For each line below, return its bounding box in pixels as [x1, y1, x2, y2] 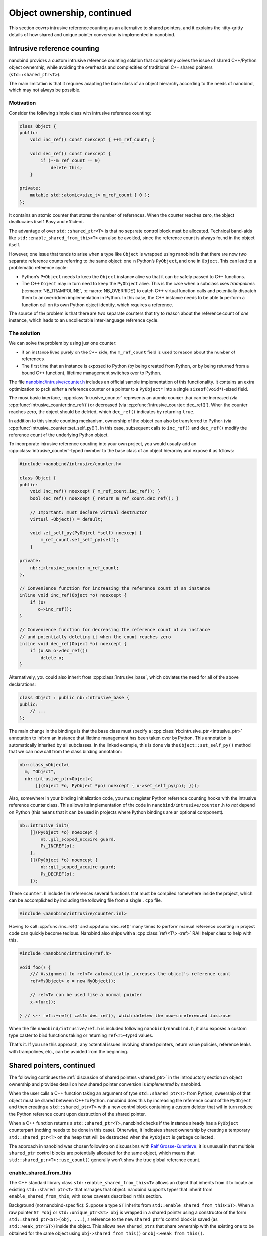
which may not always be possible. [9, 87, 81, 93]
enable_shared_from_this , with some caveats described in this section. [9, 1193, 163, 1199]
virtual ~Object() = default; [30, 517, 103, 522]
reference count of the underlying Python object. [9, 432, 109, 438]
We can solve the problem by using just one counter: [9, 340, 117, 346]
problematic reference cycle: [9, 265, 68, 270]
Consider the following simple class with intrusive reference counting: [9, 110, 151, 116]
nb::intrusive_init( [19, 822, 69, 828]
